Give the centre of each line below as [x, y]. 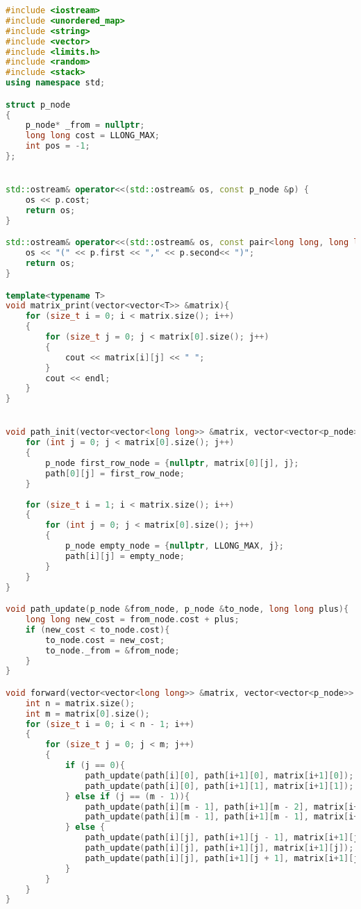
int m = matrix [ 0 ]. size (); [87, 714]
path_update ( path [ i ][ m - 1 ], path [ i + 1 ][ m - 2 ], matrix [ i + [222, 807]
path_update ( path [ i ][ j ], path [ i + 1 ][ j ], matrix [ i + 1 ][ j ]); [219, 848]
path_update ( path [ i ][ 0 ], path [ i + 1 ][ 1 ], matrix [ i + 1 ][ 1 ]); [219, 786]
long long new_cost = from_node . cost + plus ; [132, 619]
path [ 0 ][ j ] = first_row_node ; [115, 473]
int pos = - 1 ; [58, 146]
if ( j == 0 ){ [95, 766]
